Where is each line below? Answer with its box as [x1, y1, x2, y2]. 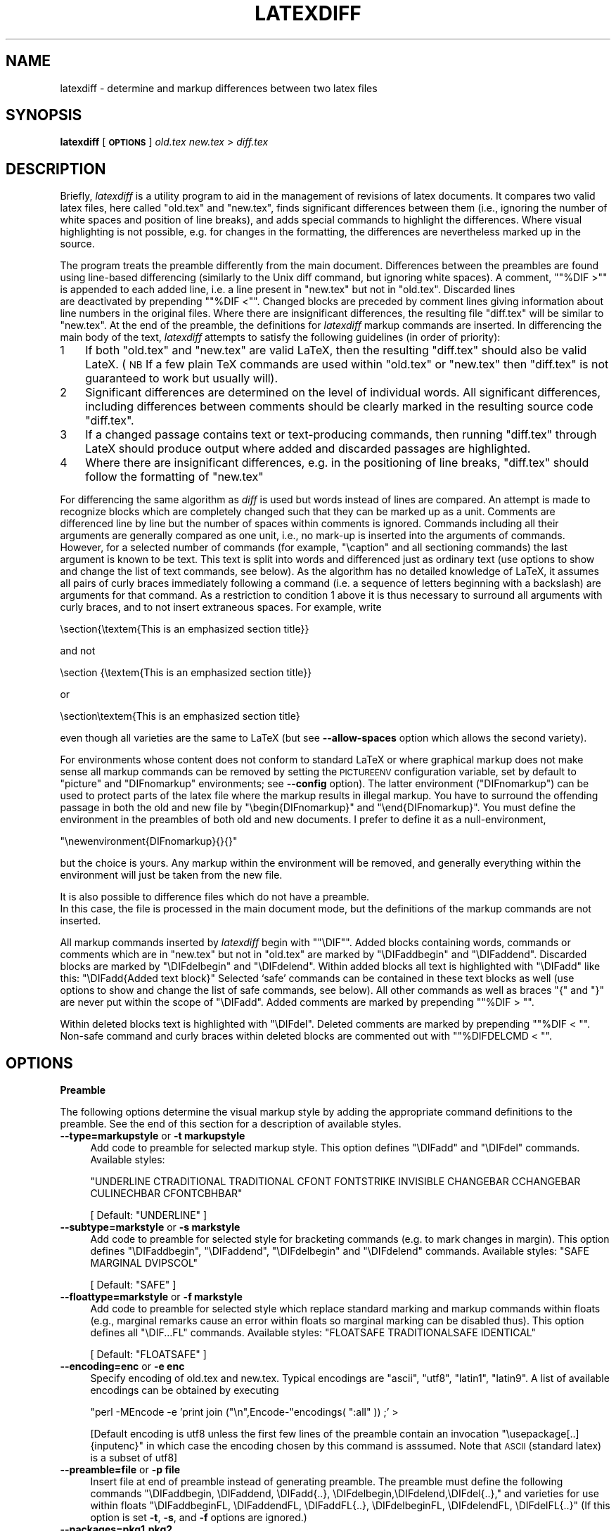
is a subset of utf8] [90, 1452, 178, 1464]
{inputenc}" [90, 1440, 144, 1452]
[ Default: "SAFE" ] [90, 1279, 177, 1291]
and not [60, 645, 96, 657]
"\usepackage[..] [501, 1428, 579, 1440]
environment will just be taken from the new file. [60, 869, 283, 881]
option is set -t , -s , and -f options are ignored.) [90, 1511, 307, 1524]
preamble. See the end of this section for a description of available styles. [60, 1118, 402, 1130]
